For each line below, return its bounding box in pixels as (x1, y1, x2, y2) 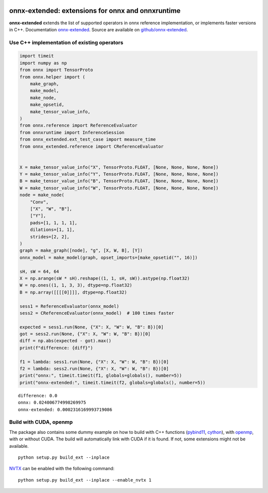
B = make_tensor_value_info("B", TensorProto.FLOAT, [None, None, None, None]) (19, 178, 219, 184)
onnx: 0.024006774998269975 (18, 400, 86, 406)
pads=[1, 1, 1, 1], (30, 220, 78, 225)
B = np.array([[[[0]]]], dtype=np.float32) (19, 289, 128, 295)
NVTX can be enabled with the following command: (9, 466, 115, 472)
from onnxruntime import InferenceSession (19, 130, 125, 135)
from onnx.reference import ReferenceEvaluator (19, 123, 137, 129)
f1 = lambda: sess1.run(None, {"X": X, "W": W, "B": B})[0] (19, 359, 169, 364)
